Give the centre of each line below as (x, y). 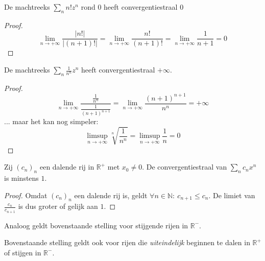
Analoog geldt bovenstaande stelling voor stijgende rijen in (96, 225)
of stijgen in (23, 252)
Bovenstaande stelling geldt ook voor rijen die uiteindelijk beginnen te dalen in (127, 242)
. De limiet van (232, 195)
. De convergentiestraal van (185, 167)
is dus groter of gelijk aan (58, 206)
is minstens (21, 178)
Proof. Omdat (26, 195)
